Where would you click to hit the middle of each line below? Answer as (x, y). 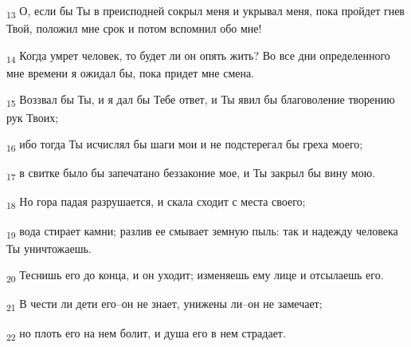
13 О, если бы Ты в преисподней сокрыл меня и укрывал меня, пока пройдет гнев (205, 12)
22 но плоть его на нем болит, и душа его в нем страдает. (146, 333)
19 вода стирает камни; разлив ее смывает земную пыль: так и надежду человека (202, 231)
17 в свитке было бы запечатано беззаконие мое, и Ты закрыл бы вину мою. (191, 174)
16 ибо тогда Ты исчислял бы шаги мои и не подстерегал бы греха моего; (185, 145)
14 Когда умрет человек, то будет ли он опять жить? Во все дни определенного (198, 56)
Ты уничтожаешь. (49, 248)
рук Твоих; (33, 117)
